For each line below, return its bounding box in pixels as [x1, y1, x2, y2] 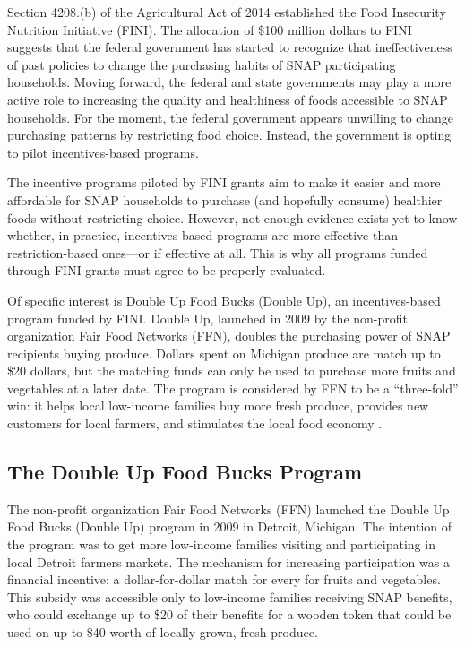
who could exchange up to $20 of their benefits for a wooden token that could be [7, 605, 452, 624]
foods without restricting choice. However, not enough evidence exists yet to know [7, 208, 458, 227]
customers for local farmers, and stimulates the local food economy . [7, 414, 383, 433]
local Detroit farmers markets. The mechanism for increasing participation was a [7, 552, 450, 571]
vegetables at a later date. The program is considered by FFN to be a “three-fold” [7, 378, 459, 397]
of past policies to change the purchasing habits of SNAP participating [7, 55, 396, 73]
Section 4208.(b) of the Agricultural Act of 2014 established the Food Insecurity [7, 3, 446, 21]
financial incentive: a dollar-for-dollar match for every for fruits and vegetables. [7, 570, 441, 589]
